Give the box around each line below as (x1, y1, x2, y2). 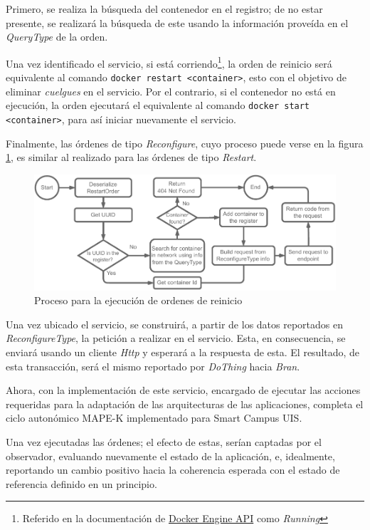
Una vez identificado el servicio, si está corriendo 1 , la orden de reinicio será (6, 53, 332, 71)
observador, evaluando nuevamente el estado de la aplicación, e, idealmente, (6, 448, 335, 463)
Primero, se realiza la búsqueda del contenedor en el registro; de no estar (6, 1, 323, 16)
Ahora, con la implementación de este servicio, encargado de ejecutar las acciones (6, 383, 361, 397)
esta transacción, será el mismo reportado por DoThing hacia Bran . (6, 358, 300, 373)
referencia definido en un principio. (6, 476, 157, 491)
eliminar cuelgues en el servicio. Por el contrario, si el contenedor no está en (6, 83, 336, 98)
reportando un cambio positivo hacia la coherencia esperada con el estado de (6, 462, 340, 477)
